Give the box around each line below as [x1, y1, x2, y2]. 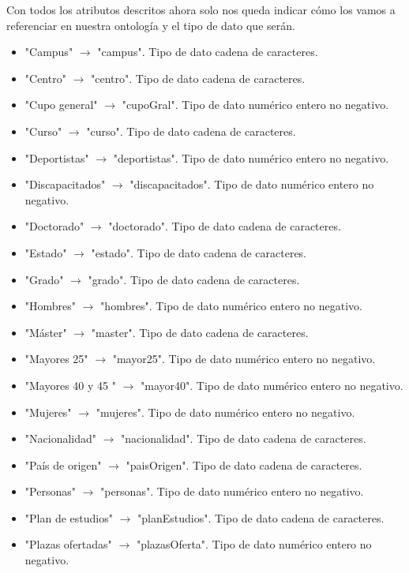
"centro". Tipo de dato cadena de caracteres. [90, 69, 306, 86]
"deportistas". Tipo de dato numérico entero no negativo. [113, 149, 389, 166]
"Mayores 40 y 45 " [24, 376, 116, 393]
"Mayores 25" [24, 350, 88, 367]
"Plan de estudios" [24, 509, 113, 526]
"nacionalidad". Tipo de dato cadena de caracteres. [121, 430, 366, 447]
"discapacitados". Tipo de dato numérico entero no [129, 176, 374, 193]
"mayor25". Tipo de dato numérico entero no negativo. [112, 350, 376, 367]
